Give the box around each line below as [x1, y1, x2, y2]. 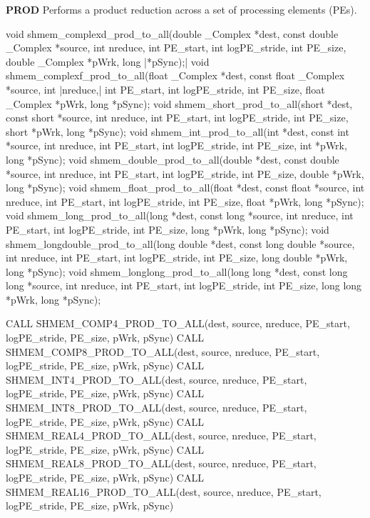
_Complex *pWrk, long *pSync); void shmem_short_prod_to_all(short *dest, [6, 96, 353, 111]
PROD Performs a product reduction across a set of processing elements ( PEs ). [6, 2, 357, 16]
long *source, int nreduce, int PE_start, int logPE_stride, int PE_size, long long [6, 278, 362, 293]
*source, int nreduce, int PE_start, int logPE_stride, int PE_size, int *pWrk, [6, 138, 347, 153]
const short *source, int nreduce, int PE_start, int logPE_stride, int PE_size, [6, 110, 349, 125]
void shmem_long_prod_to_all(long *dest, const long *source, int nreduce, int [6, 208, 354, 223]
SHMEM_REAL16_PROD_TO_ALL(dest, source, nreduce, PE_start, [6, 484, 322, 499]
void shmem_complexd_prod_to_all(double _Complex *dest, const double [6, 26, 339, 41]
